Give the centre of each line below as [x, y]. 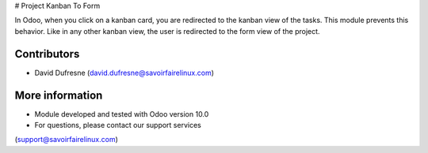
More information [59, 95]
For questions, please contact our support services [118, 125]
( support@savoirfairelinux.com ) [67, 140]
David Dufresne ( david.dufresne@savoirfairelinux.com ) [124, 73]
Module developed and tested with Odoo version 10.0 [122, 114]
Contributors [47, 54]
